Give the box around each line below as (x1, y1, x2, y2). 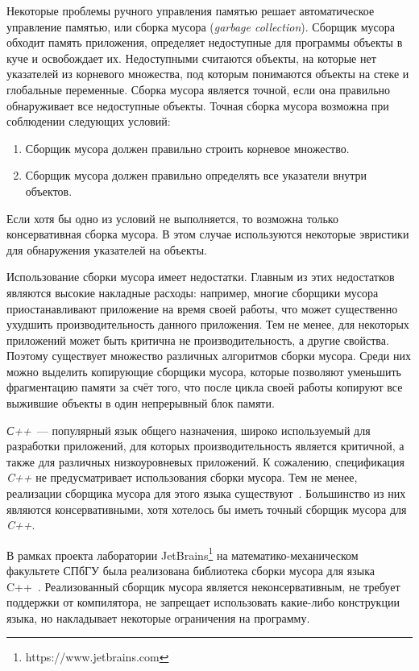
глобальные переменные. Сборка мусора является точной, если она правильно (6, 81, 391, 97)
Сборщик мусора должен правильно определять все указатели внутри (25, 167, 367, 184)
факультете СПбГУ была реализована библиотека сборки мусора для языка (6, 562, 375, 579)
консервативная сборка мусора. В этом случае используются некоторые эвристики (6, 226, 409, 242)
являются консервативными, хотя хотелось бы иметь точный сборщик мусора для (6, 500, 407, 517)
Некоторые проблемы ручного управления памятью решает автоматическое (6, 2, 375, 19)
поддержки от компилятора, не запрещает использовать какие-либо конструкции (6, 594, 400, 611)
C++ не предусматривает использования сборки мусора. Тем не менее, (6, 469, 358, 486)
